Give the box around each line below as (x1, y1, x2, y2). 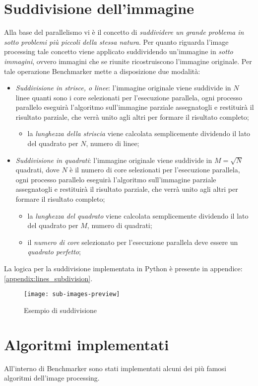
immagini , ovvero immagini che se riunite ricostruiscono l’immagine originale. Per (4, 56, 252, 66)
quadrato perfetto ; (27, 246, 81, 257)
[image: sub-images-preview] (24, 291, 120, 298)
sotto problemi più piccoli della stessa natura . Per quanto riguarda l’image (4, 36, 229, 47)
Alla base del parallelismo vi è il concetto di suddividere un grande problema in (4, 27, 244, 37)
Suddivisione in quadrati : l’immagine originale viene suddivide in (15, 154, 212, 165)
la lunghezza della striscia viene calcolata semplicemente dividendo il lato (27, 128, 251, 139)
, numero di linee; (86, 138, 139, 149)
